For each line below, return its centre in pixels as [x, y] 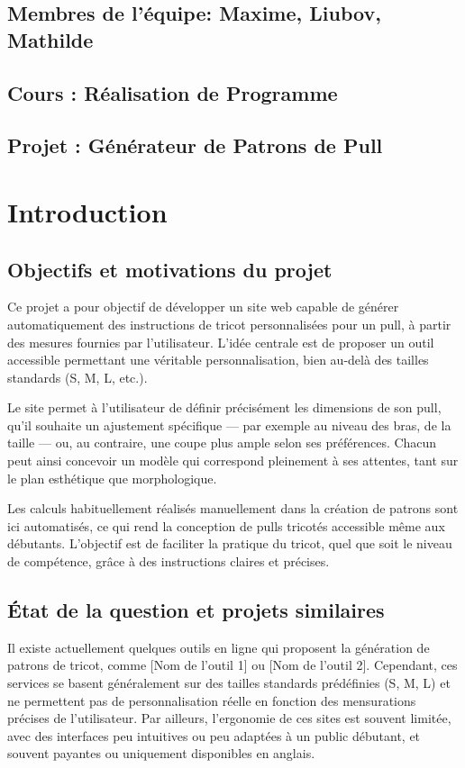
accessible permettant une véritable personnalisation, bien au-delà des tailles [218, 360]
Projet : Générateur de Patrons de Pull [195, 145]
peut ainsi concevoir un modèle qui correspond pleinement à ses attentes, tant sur [233, 461]
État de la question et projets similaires [196, 610]
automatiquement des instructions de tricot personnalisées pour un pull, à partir [229, 324]
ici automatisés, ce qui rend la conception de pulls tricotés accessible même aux [226, 525]
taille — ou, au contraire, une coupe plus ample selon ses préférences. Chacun [222, 443]
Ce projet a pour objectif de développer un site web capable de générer [203, 307]
